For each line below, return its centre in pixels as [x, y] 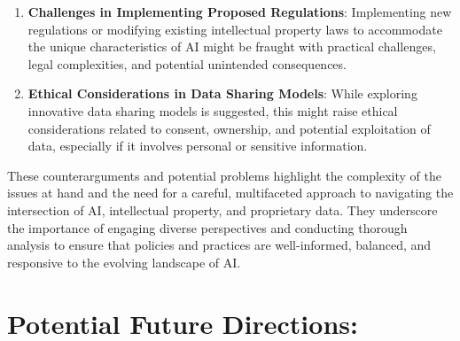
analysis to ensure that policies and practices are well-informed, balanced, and [219, 245]
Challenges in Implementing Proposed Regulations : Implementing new [240, 12]
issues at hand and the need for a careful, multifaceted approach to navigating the [230, 193]
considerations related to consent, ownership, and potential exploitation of [229, 128]
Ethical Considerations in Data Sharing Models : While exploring [222, 93]
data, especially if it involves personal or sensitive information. [198, 146]
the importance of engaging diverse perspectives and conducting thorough [207, 227]
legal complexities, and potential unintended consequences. [187, 63]
